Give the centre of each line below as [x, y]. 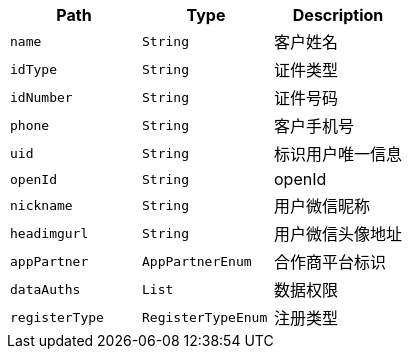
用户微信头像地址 [338, 234]
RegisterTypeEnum [205, 317]
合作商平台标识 [330, 262]
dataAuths [45, 289]
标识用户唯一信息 [338, 154]
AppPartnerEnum [197, 261]
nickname [41, 205]
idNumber [41, 97]
